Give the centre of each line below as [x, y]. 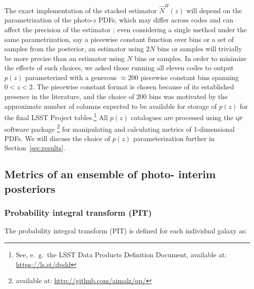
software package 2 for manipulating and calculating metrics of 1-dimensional [120, 128]
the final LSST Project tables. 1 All [56, 116]
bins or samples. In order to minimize [191, 58]
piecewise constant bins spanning [190, 77]
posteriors [30, 188]
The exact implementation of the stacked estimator [81, 10]
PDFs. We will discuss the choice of [57, 138]
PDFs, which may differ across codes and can [166, 20]
